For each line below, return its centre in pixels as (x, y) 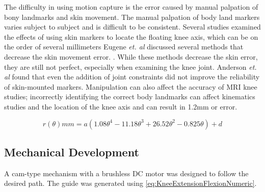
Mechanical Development (72, 152)
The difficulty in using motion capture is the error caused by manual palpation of (131, 7)
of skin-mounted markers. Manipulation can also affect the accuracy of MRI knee (131, 86)
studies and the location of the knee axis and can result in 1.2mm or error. (121, 106)
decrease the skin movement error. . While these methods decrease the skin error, (131, 56)
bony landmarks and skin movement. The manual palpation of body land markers (132, 17)
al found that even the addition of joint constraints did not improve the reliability (132, 77)
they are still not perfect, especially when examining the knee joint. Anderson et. (130, 66)
